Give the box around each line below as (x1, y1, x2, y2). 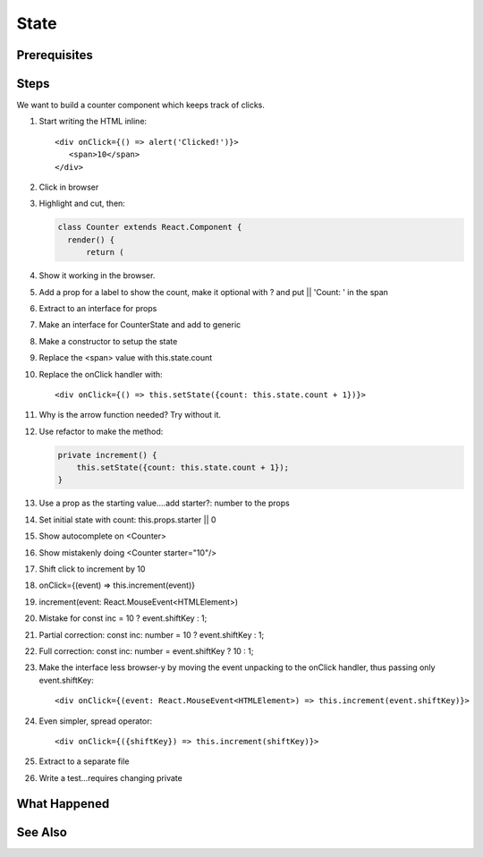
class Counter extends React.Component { (57, 222, 242, 233)
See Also (16, 824, 67, 840)
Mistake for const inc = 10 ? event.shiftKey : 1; (38, 613, 208, 624)
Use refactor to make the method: (38, 426, 164, 437)
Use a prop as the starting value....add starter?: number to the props (38, 497, 290, 509)
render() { (67, 234, 115, 245)
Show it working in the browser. (38, 270, 156, 281)
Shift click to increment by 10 (38, 564, 146, 574)
